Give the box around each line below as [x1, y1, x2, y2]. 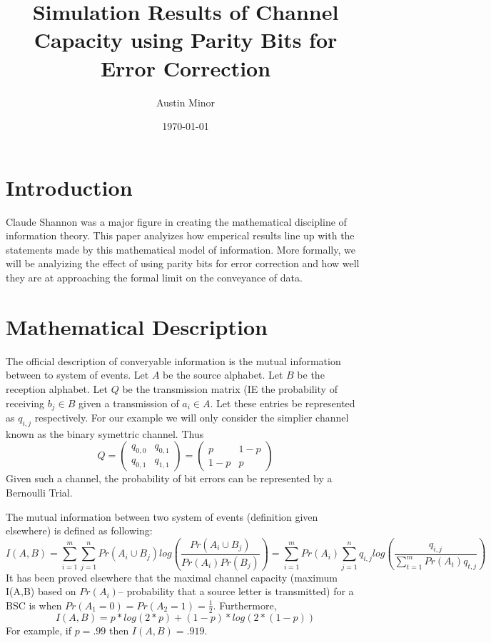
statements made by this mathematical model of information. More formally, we [6, 241, 355, 256]
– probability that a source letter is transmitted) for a [118, 584, 354, 599]
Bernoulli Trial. [6, 484, 73, 499]
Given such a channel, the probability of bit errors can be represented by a [6, 471, 333, 486]
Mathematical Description [6, 311, 268, 341]
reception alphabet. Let [6, 381, 108, 396]
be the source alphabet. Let [163, 367, 283, 382]
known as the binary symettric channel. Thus [6, 426, 204, 441]
